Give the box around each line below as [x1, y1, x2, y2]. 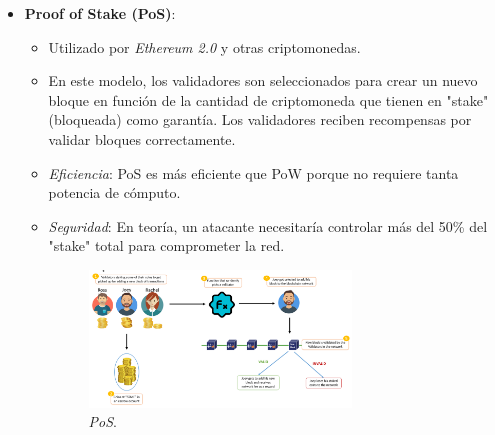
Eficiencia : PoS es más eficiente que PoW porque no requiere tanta [48, 162, 459, 183]
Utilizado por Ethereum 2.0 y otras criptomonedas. [48, 36, 361, 57]
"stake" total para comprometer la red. [48, 235, 285, 256]
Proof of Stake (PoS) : [24, 3, 176, 23]
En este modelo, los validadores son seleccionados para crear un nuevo [48, 70, 478, 91]
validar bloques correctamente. [48, 128, 236, 149]
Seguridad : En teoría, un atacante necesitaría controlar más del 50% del [48, 215, 488, 236]
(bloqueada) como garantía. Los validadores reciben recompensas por [48, 109, 472, 130]
